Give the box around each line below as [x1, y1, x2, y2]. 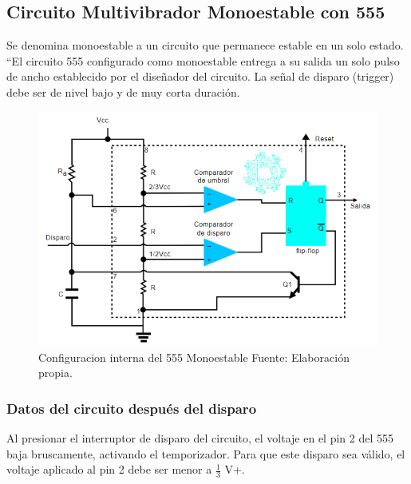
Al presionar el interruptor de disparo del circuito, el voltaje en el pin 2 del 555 [6, 430, 394, 446]
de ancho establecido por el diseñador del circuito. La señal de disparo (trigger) [6, 68, 394, 85]
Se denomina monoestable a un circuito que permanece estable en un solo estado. [6, 37, 404, 54]
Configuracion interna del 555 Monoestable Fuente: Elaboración [38, 348, 350, 365]
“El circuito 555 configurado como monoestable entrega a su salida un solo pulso [6, 52, 400, 69]
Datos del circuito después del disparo [6, 398, 257, 418]
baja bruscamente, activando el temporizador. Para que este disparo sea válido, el [6, 445, 405, 462]
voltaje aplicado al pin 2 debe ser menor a [6, 461, 212, 478]
